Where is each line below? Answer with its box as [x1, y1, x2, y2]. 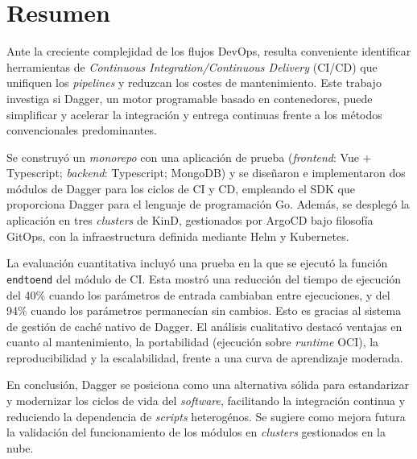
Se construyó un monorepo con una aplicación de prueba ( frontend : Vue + [6, 148, 372, 165]
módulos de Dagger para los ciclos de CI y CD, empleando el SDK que [6, 180, 355, 196]
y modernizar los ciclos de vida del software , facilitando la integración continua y [6, 392, 406, 409]
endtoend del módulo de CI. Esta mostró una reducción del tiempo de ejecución [6, 270, 402, 287]
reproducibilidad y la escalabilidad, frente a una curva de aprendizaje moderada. [6, 349, 403, 366]
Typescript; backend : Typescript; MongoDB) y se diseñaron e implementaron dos [6, 164, 406, 181]
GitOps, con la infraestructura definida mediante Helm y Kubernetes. [6, 227, 349, 244]
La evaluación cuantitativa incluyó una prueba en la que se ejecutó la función [6, 254, 388, 271]
